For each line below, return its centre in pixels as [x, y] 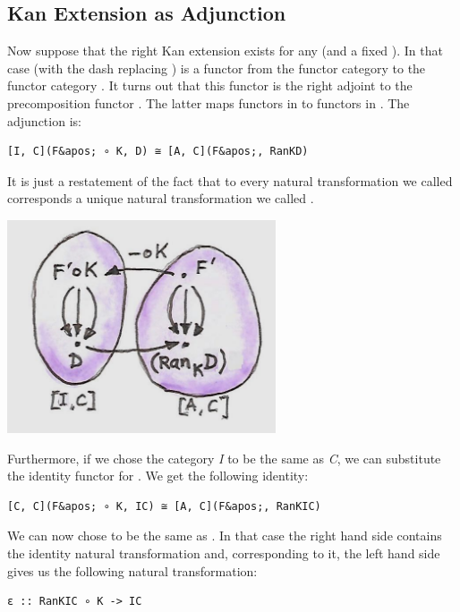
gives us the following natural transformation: [132, 570]
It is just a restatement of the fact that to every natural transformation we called [230, 180]
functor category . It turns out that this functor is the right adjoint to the [210, 85]
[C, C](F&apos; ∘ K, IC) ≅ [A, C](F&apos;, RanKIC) [164, 506]
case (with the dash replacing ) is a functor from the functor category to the [217, 68]
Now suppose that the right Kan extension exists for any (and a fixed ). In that [225, 51]
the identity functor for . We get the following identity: [158, 476]
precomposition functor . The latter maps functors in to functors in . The [209, 102]
